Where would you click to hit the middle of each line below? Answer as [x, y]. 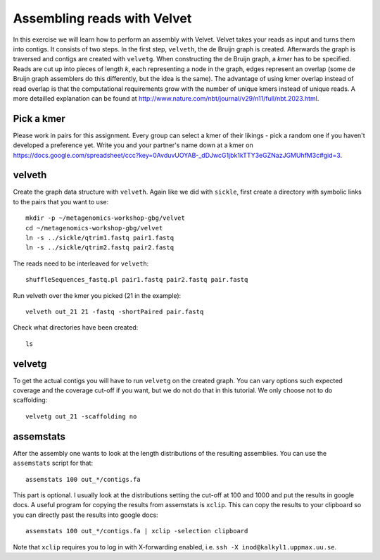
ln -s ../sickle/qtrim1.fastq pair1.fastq [100, 238]
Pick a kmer [39, 119]
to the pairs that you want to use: [61, 201]
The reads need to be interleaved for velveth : [81, 263]
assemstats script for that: [53, 463]
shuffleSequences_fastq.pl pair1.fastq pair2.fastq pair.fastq [137, 280]
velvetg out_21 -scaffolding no [81, 416]
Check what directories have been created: [76, 328]
